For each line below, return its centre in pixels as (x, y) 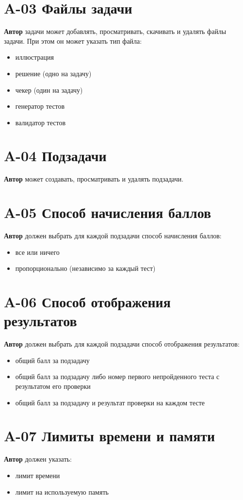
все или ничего (37, 252)
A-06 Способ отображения (87, 302)
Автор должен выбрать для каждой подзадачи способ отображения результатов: (122, 344)
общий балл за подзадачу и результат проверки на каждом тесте (110, 402)
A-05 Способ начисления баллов (108, 212)
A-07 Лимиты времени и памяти (110, 436)
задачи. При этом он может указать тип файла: (73, 41)
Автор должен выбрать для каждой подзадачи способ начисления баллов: (113, 236)
